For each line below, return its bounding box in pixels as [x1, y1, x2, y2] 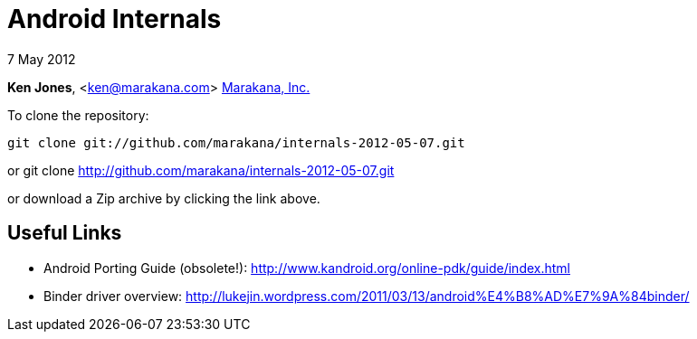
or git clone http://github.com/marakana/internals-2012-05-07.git [7, 162, 395, 178]
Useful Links [7, 221, 122, 245]
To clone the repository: [7, 107, 149, 123]
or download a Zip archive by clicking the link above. [7, 190, 320, 206]
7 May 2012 [7, 51, 76, 67]
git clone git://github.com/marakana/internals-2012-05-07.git [7, 135, 465, 150]
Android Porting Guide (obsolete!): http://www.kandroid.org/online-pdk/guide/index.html [43, 259, 570, 276]
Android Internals [7, 4, 222, 34]
